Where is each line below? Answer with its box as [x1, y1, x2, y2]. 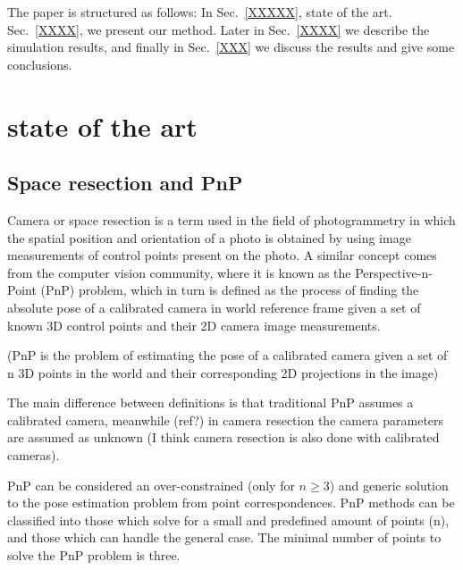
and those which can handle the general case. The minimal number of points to [7, 528, 442, 547]
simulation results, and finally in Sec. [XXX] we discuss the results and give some [7, 38, 455, 56]
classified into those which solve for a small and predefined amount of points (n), [7, 510, 450, 529]
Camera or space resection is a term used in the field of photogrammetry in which [7, 210, 456, 229]
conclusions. [7, 54, 72, 73]
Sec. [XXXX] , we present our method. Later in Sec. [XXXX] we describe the [7, 20, 430, 38]
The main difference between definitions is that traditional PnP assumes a [7, 393, 414, 412]
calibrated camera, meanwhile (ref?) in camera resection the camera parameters [7, 410, 444, 429]
